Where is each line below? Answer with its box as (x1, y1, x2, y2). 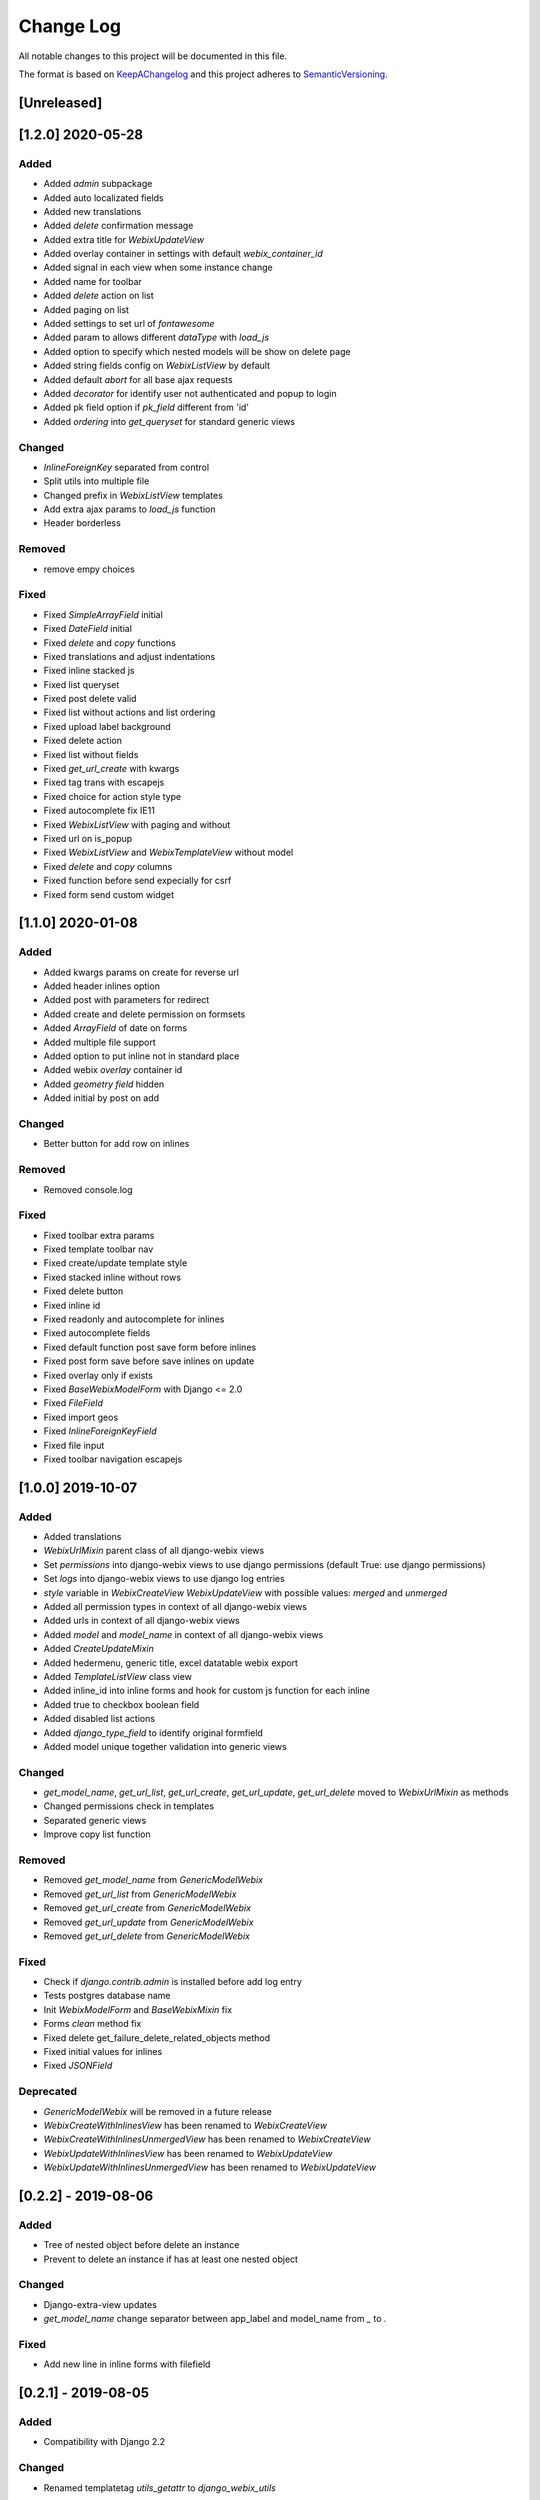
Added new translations (43, 205, 142, 217)
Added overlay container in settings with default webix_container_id (43, 248, 324, 260)
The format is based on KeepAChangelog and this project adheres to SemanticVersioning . (18, 68, 389, 80)
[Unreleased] (18, 94, 103, 111)
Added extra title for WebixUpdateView (43, 233, 205, 245)
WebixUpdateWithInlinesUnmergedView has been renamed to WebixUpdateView (43, 2161, 377, 2174)
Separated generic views (43, 1814, 147, 1826)
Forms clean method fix (43, 2018, 142, 2030)
